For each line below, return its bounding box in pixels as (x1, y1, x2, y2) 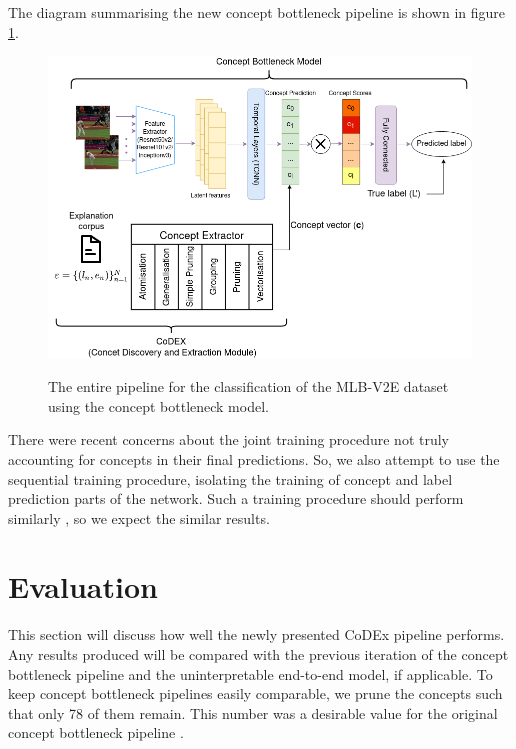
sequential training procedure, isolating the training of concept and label (8, 468, 453, 489)
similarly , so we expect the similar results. (8, 507, 270, 528)
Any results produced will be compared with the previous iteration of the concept (8, 644, 509, 664)
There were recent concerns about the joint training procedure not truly (8, 429, 450, 450)
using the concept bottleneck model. (48, 395, 269, 416)
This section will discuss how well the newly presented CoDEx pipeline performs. (8, 624, 505, 645)
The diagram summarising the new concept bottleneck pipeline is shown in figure (8, 2, 506, 22)
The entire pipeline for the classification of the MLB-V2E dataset (48, 376, 449, 397)
